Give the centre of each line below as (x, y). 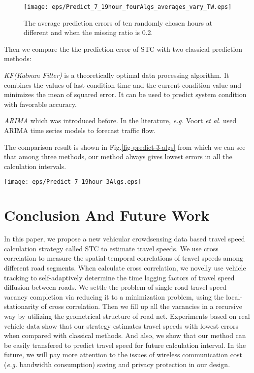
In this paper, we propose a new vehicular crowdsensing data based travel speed (125, 239)
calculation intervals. (35, 166)
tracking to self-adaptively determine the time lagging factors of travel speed (119, 277)
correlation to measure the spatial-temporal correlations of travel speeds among (124, 258)
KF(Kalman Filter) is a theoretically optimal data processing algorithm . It (117, 75)
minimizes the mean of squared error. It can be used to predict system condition (125, 94)
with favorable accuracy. (40, 104)
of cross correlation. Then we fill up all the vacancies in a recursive (142, 306)
